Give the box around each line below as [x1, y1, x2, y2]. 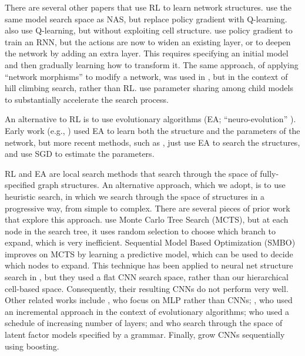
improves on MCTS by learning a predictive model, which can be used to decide [5, 247, 293, 260]
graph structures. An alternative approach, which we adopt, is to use [38, 179, 286, 191]
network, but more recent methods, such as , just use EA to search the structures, [5, 136, 300, 148]
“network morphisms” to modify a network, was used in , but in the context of [5, 70, 288, 82]
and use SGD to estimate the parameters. [5, 147, 155, 160]
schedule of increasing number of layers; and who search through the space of [5, 317, 283, 329]
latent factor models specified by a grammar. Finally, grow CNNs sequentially [5, 328, 285, 341]
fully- [260, 167, 279, 179]
